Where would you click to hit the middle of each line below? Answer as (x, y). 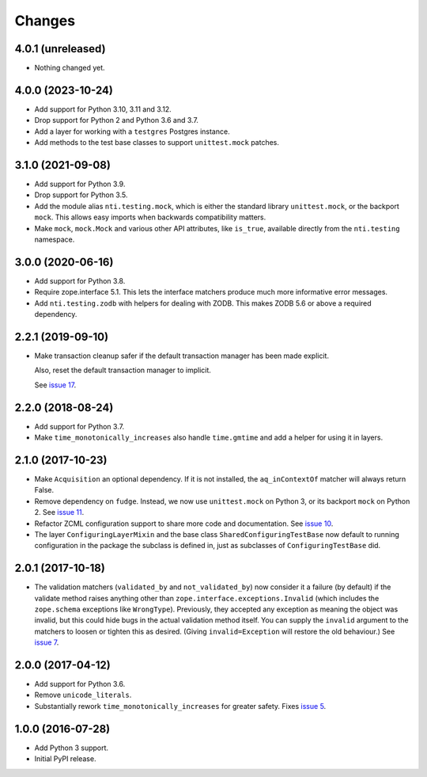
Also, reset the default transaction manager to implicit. (123, 370)
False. (44, 490)
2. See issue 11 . (59, 512)
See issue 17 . (55, 385)
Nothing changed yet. (70, 68)
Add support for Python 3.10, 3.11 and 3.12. (103, 109)
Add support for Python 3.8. (80, 280)
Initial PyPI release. (65, 759)
